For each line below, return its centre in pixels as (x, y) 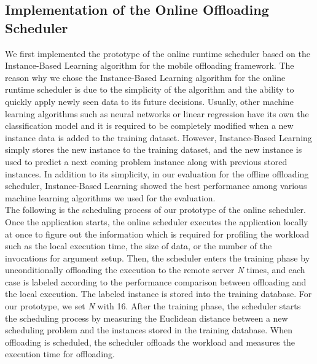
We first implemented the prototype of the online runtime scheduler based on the (158, 53)
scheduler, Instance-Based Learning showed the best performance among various (156, 186)
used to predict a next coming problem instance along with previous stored (146, 161)
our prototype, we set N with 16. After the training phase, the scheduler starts (153, 306)
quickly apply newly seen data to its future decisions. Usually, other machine (149, 101)
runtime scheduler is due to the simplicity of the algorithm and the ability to (150, 89)
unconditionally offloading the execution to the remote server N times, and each (155, 270)
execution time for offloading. (60, 354)
